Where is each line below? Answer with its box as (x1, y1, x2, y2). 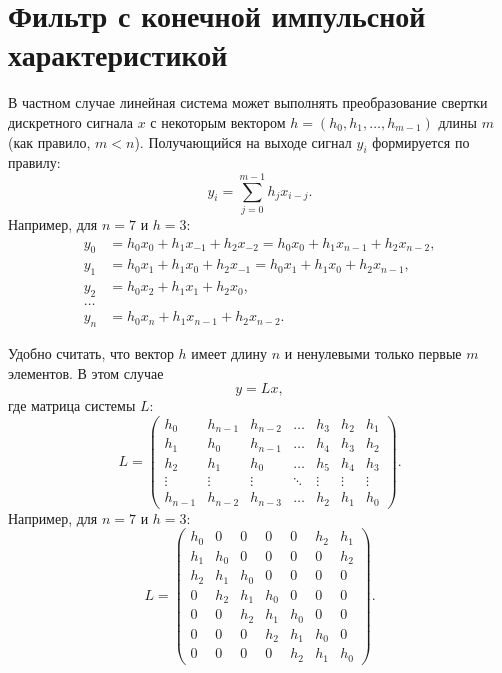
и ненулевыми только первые (284, 342, 462, 363)
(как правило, (8, 131, 91, 152)
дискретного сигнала (8, 111, 133, 132)
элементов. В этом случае (8, 362, 164, 383)
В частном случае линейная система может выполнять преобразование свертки (8, 92, 488, 113)
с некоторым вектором (150, 111, 286, 132)
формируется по (372, 131, 470, 152)
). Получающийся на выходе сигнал (134, 131, 352, 152)
